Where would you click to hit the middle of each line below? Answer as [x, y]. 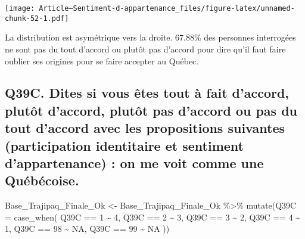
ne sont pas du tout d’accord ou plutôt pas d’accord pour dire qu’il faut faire [145, 49]
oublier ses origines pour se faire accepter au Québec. [102, 60]
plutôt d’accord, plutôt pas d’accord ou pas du [151, 110]
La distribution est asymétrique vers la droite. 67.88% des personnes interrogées [150, 37]
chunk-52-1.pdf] [37, 18]
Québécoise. [42, 180]
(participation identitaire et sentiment [124, 145]
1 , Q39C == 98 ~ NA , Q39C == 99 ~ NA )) [87, 229]
